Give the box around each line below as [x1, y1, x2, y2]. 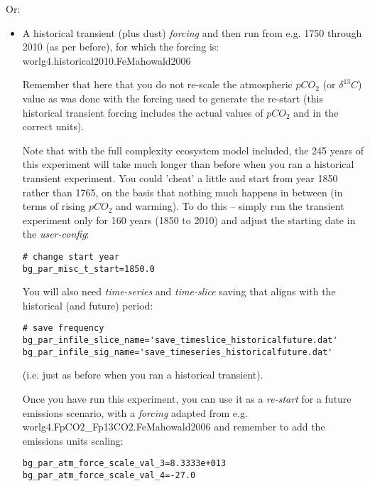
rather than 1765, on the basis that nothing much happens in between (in [22, 184, 343, 199]
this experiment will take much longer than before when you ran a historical [22, 157, 354, 171]
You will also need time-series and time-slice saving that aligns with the [22, 284, 336, 299]
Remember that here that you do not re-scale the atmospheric [22, 77, 293, 92]
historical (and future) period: [22, 297, 153, 312]
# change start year [22, 251, 119, 262]
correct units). [22, 119, 85, 134]
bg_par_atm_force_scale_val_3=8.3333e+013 [22, 458, 227, 469]
